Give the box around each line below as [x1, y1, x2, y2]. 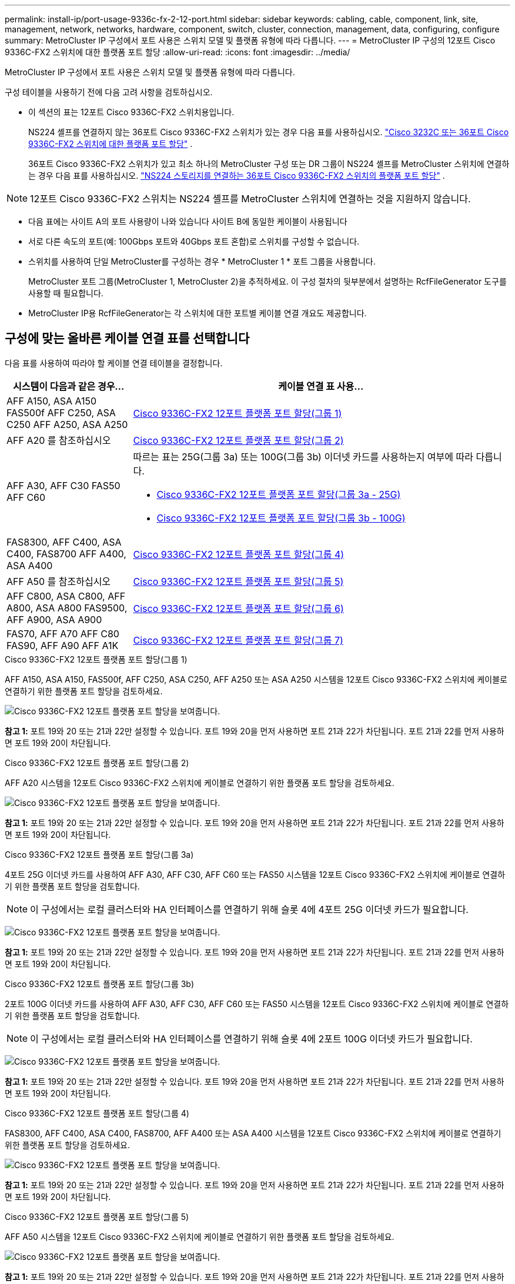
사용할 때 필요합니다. [28, 288, 103, 298]
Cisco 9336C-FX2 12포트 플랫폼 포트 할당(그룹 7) [133, 634, 343, 646]
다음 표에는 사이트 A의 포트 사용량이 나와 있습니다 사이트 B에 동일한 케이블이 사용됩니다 [28, 216, 347, 226]
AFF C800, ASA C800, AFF [6, 590, 126, 602]
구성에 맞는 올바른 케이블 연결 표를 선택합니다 [5, 331, 250, 346]
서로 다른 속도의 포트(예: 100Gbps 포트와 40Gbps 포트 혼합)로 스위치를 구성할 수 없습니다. [28, 236, 360, 246]
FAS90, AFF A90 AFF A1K [6, 639, 119, 651]
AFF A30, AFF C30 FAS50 [6, 479, 121, 491]
